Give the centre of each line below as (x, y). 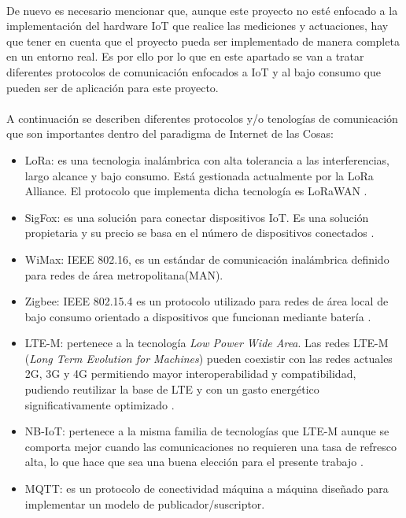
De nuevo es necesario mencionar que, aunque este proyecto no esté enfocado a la (202, 10)
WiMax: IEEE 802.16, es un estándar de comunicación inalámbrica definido (207, 259)
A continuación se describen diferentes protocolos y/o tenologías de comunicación (202, 118)
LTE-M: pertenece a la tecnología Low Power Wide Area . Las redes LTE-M (207, 343)
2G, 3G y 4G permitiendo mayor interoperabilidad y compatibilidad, (190, 374)
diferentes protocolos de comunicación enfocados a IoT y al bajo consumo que (194, 71)
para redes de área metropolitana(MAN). (124, 274)
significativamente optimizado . (100, 404)
